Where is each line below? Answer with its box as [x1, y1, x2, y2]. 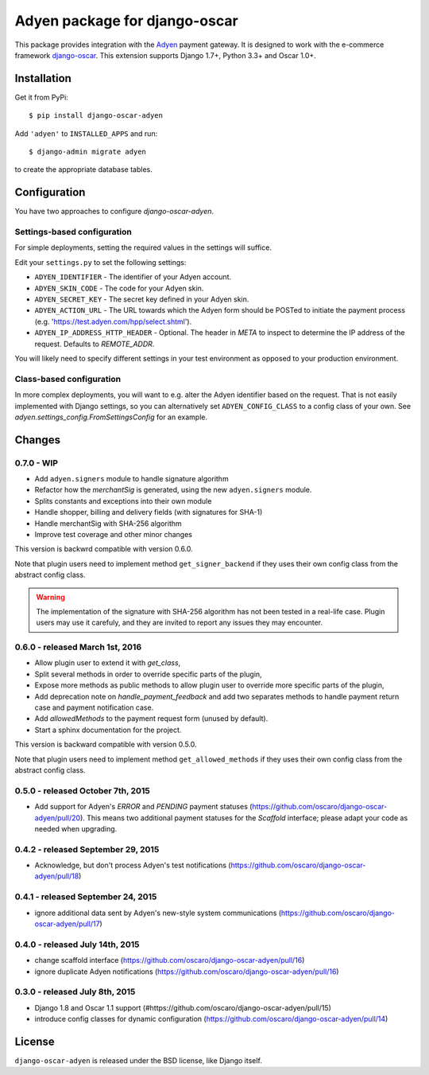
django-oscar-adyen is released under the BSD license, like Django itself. [14, 1055, 262, 1065]
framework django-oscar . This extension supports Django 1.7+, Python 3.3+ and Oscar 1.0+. [14, 50, 317, 60]
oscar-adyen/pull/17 [34, 919, 100, 929]
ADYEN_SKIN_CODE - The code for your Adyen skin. [34, 283, 204, 293]
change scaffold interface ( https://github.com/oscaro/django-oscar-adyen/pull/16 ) [34, 956, 305, 965]
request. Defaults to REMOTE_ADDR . [34, 339, 155, 349]
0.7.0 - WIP [14, 458, 59, 469]
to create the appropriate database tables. [14, 165, 153, 174]
